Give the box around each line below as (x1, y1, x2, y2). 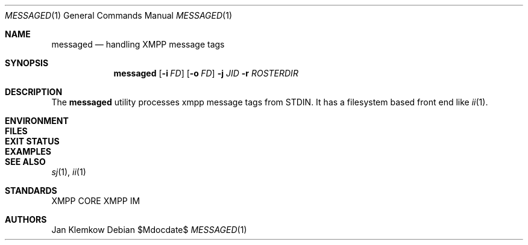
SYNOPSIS (5, 58, 49, 68)
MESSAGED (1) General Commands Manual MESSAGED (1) (5, 10, 233, 20)
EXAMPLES (5, 146, 51, 157)
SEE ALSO (5, 157, 46, 167)
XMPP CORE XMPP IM (51, 196, 140, 206)
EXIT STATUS (5, 136, 60, 146)
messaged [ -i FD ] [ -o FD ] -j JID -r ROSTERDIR (113, 68, 298, 78)
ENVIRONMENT (5, 116, 69, 126)
